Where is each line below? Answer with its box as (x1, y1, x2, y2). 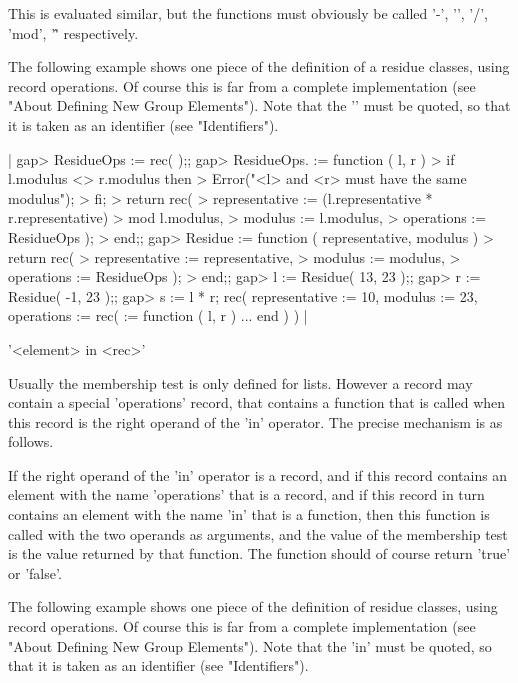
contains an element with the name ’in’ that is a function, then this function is (8, 504, 490, 525)
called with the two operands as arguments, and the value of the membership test (8, 523, 508, 544)
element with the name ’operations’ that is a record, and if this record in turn (8, 484, 485, 505)
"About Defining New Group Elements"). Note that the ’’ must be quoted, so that (8, 95, 511, 116)
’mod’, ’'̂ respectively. (8, 22, 139, 43)
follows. (8, 431, 54, 452)
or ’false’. (8, 562, 62, 583)
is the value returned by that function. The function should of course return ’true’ (8, 543, 511, 564)
